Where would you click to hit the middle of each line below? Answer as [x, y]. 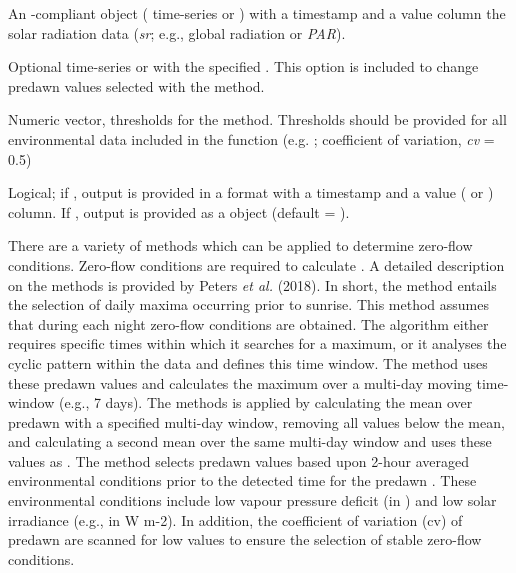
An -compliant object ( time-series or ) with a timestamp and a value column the [257, 13]
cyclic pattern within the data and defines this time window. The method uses [248, 362]
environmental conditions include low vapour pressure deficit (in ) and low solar [252, 500]
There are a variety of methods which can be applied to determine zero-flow [240, 245]
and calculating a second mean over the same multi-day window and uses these [250, 441]
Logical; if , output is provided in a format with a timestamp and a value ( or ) [251, 192]
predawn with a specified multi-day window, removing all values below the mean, [256, 421]
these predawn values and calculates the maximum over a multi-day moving [240, 382]
